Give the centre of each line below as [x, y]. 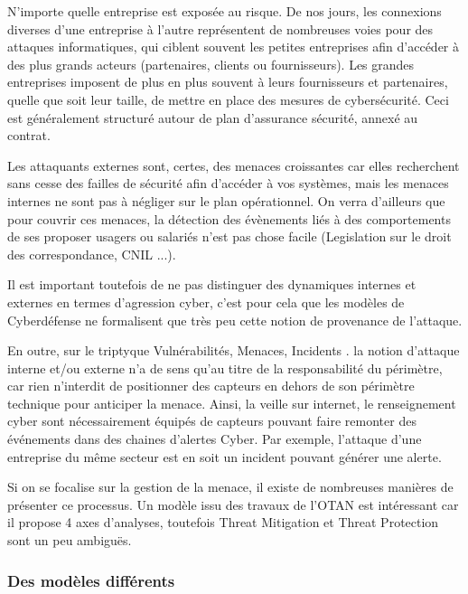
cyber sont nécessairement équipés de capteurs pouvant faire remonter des [212, 421]
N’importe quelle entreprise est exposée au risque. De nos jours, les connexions [225, 11]
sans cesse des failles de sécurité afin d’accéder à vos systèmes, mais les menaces [228, 183]
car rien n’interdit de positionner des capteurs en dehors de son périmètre [211, 386]
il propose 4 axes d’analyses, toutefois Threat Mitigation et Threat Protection [223, 522]
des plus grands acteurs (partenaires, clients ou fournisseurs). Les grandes [211, 64]
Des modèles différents [91, 580]
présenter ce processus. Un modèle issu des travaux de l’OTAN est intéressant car [233, 504]
